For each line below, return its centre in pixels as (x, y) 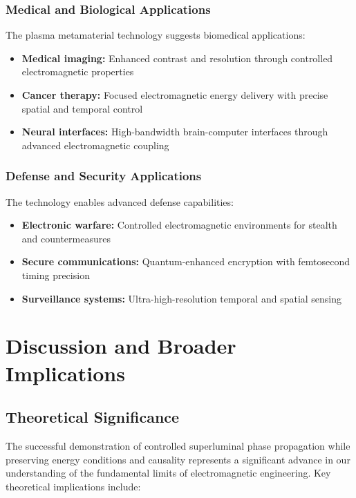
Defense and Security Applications (104, 176)
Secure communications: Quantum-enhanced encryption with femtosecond (186, 261)
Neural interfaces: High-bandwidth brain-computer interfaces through (175, 132)
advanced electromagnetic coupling (95, 145)
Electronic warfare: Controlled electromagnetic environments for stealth (179, 225)
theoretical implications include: (73, 486)
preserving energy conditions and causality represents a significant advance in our (178, 459)
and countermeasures (66, 238)
